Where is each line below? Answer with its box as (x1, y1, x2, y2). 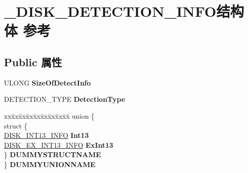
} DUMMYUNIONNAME (4, 159, 96, 169)
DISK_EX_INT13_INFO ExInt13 (4, 139, 113, 150)
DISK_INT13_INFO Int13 (4, 130, 89, 140)
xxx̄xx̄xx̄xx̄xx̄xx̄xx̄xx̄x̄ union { (4, 110, 95, 121)
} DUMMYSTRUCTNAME (4, 149, 101, 160)
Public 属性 (4, 54, 62, 69)
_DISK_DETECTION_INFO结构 (4, 1, 244, 21)
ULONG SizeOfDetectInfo (4, 77, 91, 87)
